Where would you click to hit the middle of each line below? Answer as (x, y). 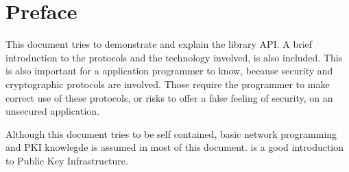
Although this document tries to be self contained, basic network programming (171, 133)
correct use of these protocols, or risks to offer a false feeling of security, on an (169, 97)
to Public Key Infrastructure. (67, 160)
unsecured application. (53, 111)
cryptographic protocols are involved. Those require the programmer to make (168, 84)
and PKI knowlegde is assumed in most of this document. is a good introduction (175, 147)
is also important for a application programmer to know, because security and (169, 71)
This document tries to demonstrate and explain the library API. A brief (159, 44)
